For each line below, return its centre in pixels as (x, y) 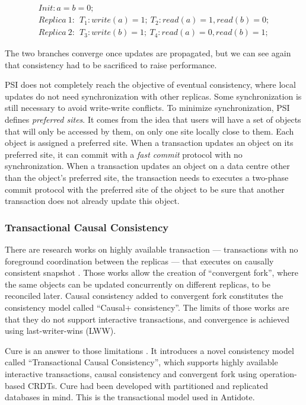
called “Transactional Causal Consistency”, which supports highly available (141, 362)
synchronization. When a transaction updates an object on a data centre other (147, 166)
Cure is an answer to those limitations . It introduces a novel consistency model (149, 350)
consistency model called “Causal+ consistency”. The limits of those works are (147, 307)
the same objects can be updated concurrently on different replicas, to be (138, 284)
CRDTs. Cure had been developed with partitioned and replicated (148, 385)
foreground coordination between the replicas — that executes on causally (139, 261)
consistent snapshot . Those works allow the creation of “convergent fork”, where (152, 272)
